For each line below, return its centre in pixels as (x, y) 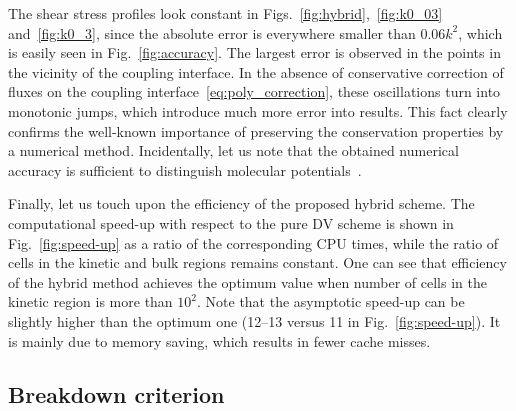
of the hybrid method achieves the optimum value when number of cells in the (247, 281)
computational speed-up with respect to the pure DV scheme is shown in (231, 222)
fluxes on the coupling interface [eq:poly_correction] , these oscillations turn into (254, 91)
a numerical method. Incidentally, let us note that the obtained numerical (233, 150)
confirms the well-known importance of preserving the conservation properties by (256, 130)
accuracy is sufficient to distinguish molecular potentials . (185, 169)
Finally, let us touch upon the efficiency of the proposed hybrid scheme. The (241, 203)
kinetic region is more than (90, 301)
